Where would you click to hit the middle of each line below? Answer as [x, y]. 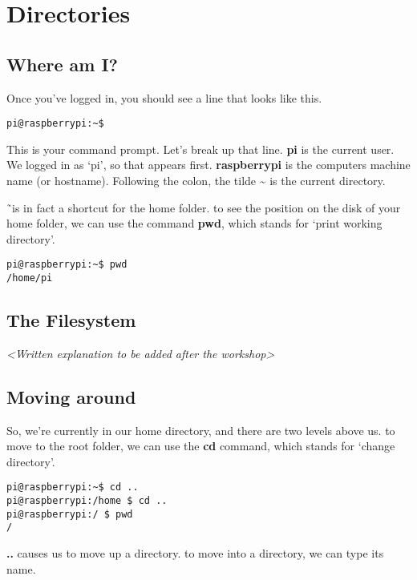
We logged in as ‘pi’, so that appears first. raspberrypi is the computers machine [208, 165]
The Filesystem [71, 320]
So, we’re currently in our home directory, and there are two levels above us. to [201, 430]
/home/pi [30, 278]
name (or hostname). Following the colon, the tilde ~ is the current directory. [196, 181]
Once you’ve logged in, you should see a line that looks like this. [164, 97]
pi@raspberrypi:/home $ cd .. [87, 501]
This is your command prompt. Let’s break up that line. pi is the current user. [200, 149]
